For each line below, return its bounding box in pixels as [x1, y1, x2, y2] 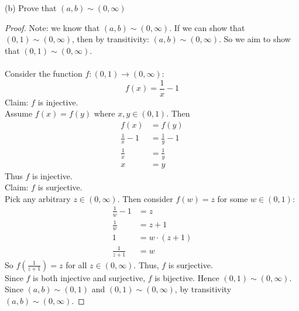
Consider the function [5, 67, 83, 79]
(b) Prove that [5, 2, 57, 13]
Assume [5, 107, 33, 119]
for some [217, 192, 248, 204]
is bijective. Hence [154, 271, 219, 283]
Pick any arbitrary [5, 192, 71, 204]
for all [66, 258, 87, 271]
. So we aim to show [219, 33, 291, 45]
